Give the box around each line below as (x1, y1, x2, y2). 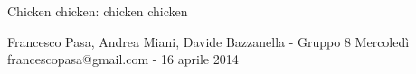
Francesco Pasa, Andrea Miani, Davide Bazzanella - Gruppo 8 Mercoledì (7, 32, 410, 51)
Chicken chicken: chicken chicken (7, 2, 188, 20)
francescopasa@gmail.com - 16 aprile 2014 (7, 50, 239, 69)
